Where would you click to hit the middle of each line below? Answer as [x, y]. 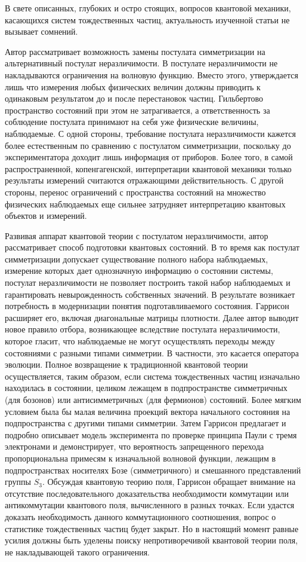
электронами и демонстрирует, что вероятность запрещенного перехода [135, 446]
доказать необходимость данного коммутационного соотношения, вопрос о [140, 516]
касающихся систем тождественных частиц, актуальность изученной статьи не [147, 19]
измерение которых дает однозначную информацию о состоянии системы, [139, 271]
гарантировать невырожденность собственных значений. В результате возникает [150, 294]
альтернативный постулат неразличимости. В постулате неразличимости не [141, 63]
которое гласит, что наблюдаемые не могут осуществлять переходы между [140, 341]
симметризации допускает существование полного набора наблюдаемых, [137, 259]
